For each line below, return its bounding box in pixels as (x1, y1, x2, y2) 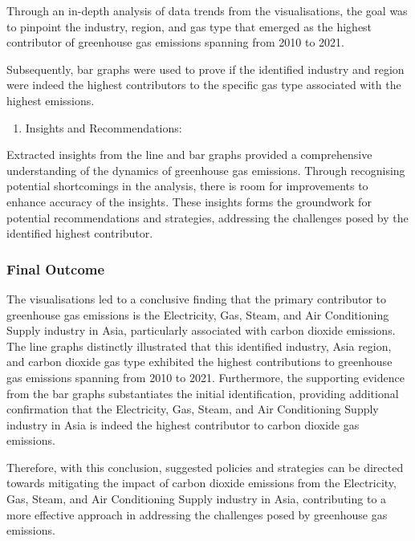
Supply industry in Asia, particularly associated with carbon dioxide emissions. (6, 322, 396, 339)
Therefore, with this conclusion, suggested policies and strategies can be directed (6, 458, 404, 475)
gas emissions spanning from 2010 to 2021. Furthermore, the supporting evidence (6, 368, 405, 385)
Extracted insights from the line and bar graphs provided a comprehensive (6, 146, 372, 163)
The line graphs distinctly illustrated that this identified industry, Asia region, (6, 337, 392, 354)
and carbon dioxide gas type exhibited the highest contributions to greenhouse (6, 353, 393, 370)
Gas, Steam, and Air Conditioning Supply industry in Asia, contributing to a (6, 490, 387, 507)
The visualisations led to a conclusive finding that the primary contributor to (6, 290, 387, 307)
